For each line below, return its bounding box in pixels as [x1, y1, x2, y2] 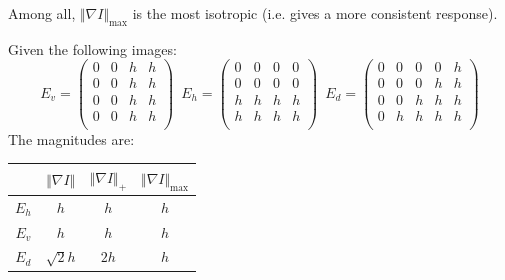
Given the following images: [8, 38, 177, 59]
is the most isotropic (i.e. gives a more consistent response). [132, 3, 498, 23]
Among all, [8, 3, 76, 23]
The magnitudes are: [8, 128, 135, 149]
